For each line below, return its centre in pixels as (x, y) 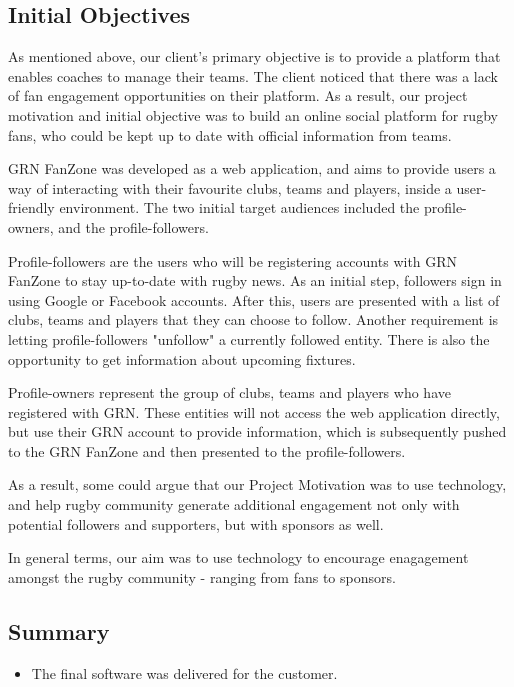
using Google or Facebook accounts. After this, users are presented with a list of (254, 299)
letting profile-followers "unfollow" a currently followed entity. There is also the (249, 338)
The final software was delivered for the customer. (184, 672)
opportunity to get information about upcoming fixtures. (182, 358)
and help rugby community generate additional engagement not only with (234, 504)
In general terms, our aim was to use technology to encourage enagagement (238, 557)
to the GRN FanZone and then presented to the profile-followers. (207, 450)
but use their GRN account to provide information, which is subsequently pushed (257, 431)
